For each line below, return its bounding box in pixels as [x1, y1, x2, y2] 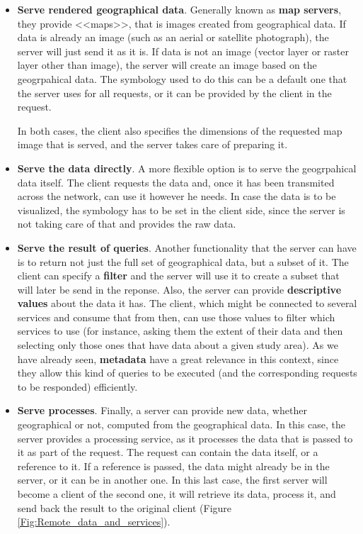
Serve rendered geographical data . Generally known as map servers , [17, 2, 342, 16]
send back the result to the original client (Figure [17, 500, 232, 515]
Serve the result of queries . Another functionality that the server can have [17, 240, 357, 255]
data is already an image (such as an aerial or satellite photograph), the [17, 30, 329, 45]
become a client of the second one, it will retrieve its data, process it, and [17, 486, 336, 501]
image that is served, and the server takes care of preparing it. [17, 137, 288, 152]
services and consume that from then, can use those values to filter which [17, 309, 335, 324]
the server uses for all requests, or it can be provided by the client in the [17, 85, 332, 100]
